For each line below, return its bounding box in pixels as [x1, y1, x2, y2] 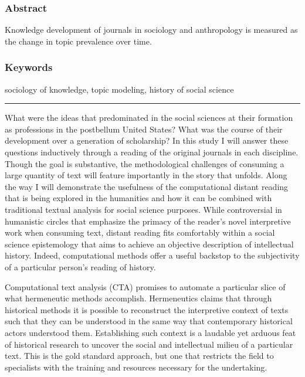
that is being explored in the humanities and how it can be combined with [5, 192, 272, 204]
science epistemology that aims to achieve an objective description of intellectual [5, 237, 294, 250]
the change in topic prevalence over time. [5, 35, 152, 47]
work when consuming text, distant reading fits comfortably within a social [5, 226, 275, 239]
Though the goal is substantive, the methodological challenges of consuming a [5, 157, 284, 169]
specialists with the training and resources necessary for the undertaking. [5, 361, 267, 373]
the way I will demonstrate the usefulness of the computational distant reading [5, 180, 289, 192]
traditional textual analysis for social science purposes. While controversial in [5, 203, 282, 215]
